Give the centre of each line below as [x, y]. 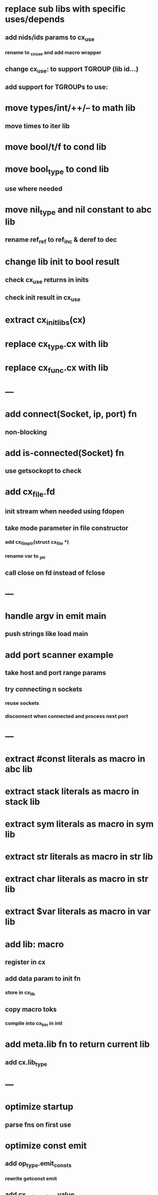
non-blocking [26, 432]
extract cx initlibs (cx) [45, 321]
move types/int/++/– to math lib [70, 108]
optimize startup [39, 1107]
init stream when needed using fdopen [65, 511]
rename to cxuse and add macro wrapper [53, 53]
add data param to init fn [43, 979]
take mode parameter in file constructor [67, 528]
